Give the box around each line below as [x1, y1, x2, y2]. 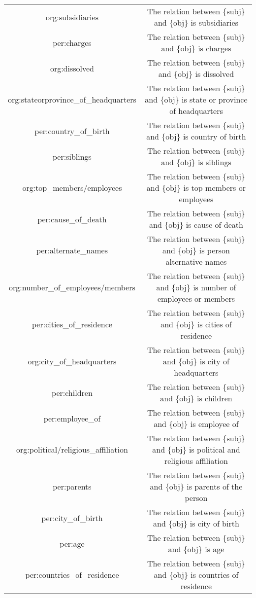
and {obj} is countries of [154, 569, 239, 580]
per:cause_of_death [37, 213, 107, 225]
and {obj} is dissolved [158, 68, 234, 79]
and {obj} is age [168, 543, 224, 555]
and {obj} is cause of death [149, 219, 243, 230]
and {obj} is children [160, 392, 232, 404]
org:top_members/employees [22, 182, 122, 193]
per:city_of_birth [41, 512, 103, 524]
